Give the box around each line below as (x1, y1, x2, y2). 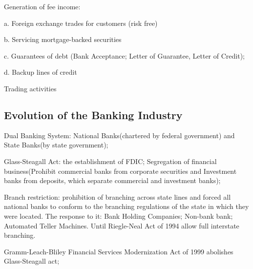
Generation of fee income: (4, 1, 81, 11)
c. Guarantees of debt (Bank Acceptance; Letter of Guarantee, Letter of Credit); (4, 50, 245, 61)
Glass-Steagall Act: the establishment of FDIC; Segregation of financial (4, 156, 217, 166)
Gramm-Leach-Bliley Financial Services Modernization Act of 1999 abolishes (4, 246, 233, 256)
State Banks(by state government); (4, 140, 108, 150)
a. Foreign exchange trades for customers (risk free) (4, 18, 158, 28)
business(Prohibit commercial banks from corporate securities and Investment (4, 166, 237, 176)
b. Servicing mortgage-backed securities (4, 34, 122, 44)
